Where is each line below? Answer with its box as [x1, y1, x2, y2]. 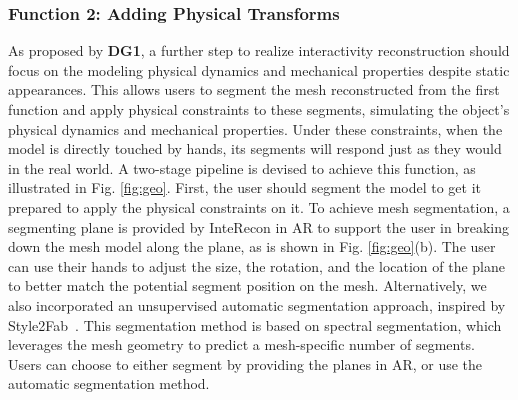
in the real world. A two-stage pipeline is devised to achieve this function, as [8, 157, 476, 178]
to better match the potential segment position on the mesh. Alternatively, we [8, 275, 487, 296]
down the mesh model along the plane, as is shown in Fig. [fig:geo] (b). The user [8, 236, 496, 257]
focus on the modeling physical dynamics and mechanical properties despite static [8, 59, 510, 80]
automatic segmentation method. [8, 373, 210, 394]
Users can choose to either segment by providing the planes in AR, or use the [8, 353, 483, 374]
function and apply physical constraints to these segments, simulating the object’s [8, 99, 510, 119]
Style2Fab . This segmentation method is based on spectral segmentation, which [8, 314, 502, 335]
